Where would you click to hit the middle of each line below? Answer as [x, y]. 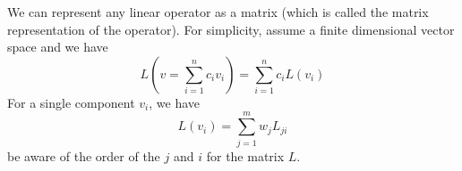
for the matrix [245, 155]
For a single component [71, 102]
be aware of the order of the [84, 155]
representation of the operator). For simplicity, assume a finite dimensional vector [231, 29]
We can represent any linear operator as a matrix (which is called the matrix [218, 12]
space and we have [58, 47]
